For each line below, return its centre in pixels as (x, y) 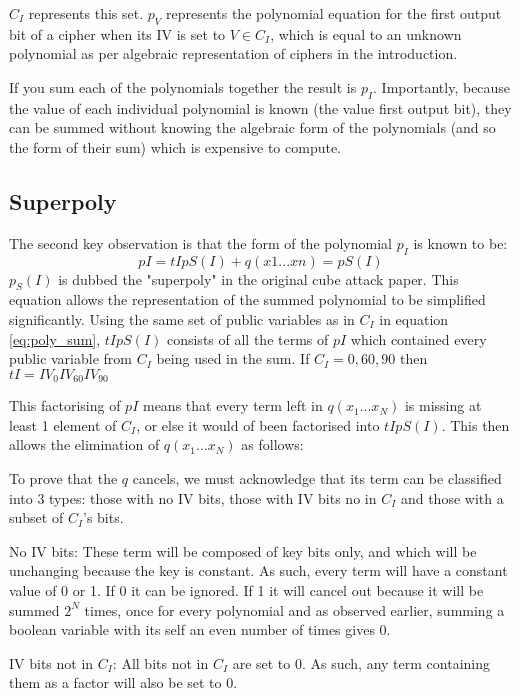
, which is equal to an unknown (366, 33)
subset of (36, 517)
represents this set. (86, 13)
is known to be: (460, 242)
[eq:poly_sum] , (55, 338)
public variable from (70, 358)
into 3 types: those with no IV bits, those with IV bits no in (193, 497)
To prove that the (63, 477)
